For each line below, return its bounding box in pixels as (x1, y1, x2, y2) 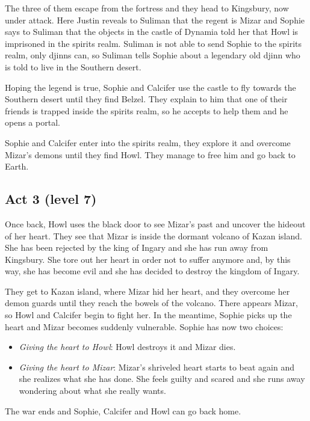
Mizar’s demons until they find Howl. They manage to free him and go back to (5, 148, 296, 161)
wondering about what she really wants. (19, 384, 166, 397)
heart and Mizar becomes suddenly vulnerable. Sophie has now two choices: (5, 320, 284, 333)
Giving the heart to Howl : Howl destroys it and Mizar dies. (19, 340, 236, 353)
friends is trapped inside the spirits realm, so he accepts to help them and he (5, 104, 288, 117)
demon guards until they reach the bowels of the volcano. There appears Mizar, (5, 297, 298, 309)
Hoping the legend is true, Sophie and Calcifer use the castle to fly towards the (5, 81, 296, 93)
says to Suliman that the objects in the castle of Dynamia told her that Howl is (5, 25, 299, 38)
